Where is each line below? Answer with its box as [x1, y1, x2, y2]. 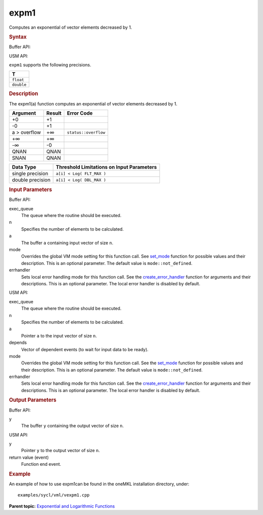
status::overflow [67, 130, 106, 135]
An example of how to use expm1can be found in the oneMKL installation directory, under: [9, 481, 189, 487]
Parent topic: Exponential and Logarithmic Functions [9, 503, 115, 509]
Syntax [9, 33, 27, 40]
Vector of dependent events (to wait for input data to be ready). [21, 346, 149, 352]
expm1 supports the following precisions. [9, 61, 92, 68]
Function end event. [21, 461, 61, 467]
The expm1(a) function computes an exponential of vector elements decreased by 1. [9, 100, 178, 107]
